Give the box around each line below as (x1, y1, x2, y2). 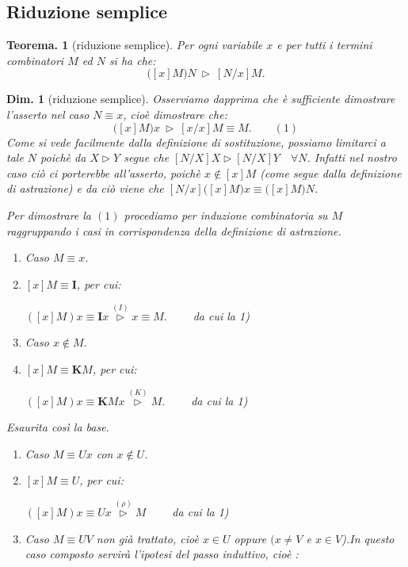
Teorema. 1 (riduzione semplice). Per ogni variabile (6, 36, 263, 53)
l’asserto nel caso (6, 105, 90, 122)
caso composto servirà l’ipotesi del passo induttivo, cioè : (25, 546, 299, 562)
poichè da (40, 149, 86, 166)
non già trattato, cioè (96, 530, 199, 546)
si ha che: (109, 52, 156, 68)
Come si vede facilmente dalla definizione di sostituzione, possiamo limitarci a (6, 133, 386, 150)
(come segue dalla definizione (260, 164, 402, 181)
